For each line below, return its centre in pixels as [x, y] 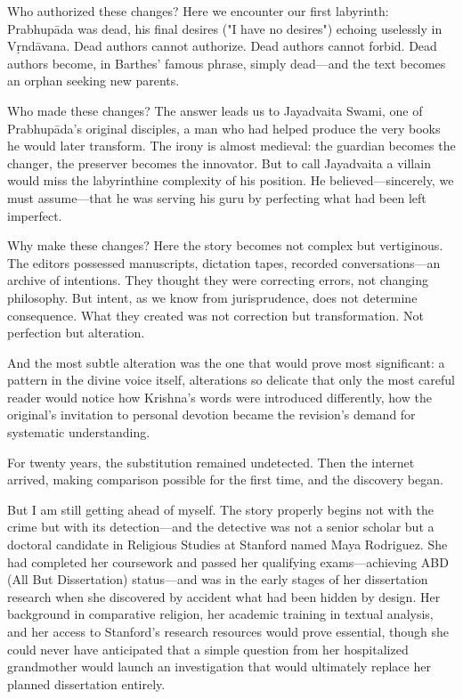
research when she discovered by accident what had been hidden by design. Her [224, 596]
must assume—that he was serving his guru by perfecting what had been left [217, 197]
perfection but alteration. [76, 333]
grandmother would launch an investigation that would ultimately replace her [219, 666]
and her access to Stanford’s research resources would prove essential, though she [228, 631]
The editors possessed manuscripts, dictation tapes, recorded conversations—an [224, 262]
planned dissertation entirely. [86, 683]
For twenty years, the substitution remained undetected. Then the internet [211, 462]
